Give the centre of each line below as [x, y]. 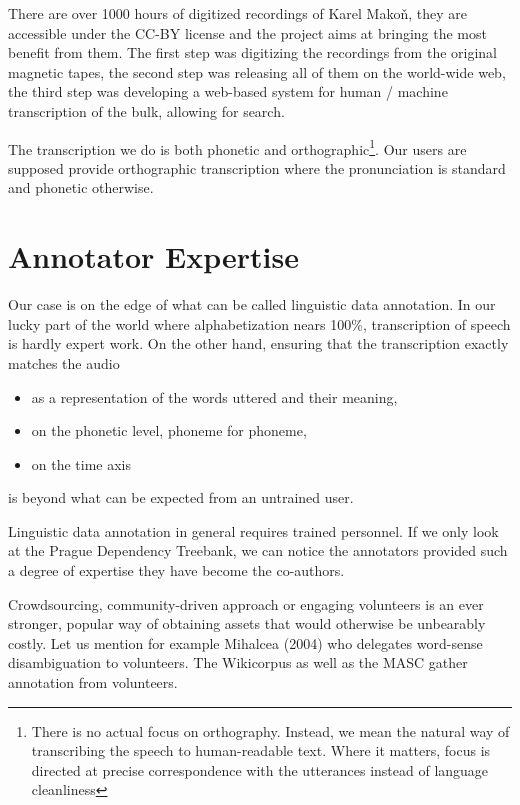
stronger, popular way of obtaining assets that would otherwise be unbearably [247, 623]
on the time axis [81, 463]
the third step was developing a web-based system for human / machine [228, 91]
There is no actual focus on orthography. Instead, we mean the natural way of [270, 730]
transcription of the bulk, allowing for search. [146, 110]
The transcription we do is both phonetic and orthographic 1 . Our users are [237, 147]
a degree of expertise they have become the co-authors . [176, 570]
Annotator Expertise [153, 256]
